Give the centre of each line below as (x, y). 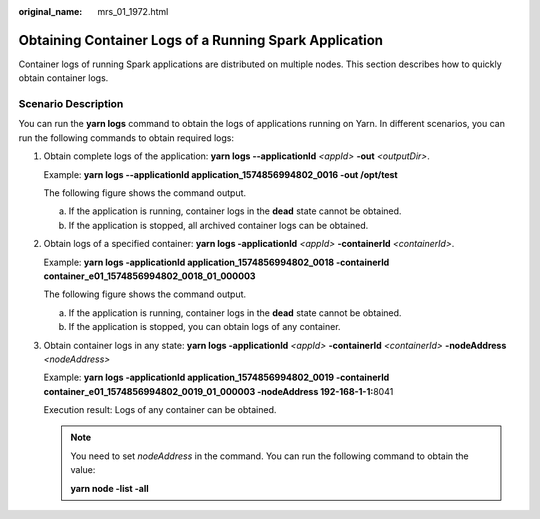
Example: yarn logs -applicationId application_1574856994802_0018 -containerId (216, 262)
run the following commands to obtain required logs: (126, 137)
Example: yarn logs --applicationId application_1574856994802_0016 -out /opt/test (221, 174)
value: (83, 470)
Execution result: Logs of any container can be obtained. (160, 410)
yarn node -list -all (109, 488)
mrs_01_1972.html (133, 11)
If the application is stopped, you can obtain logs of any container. (204, 327)
